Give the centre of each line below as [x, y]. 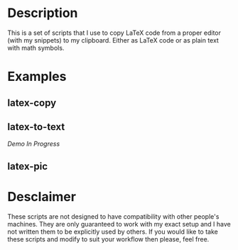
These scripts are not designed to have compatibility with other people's [113, 216]
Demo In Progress [34, 144]
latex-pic [28, 166]
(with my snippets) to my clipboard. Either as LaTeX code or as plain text [113, 40]
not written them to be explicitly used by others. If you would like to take [113, 232]
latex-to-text [36, 127]
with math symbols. [36, 48]
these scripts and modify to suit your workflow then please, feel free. [108, 239]
